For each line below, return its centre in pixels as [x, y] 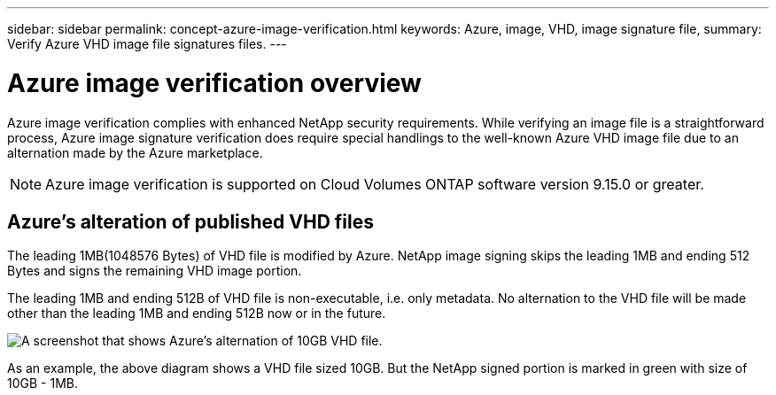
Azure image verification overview [214, 83]
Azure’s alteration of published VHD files [191, 221]
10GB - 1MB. [43, 383]
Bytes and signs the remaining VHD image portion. [155, 271]
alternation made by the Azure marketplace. [135, 152]
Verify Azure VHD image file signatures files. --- [147, 44]
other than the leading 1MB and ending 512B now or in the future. [197, 314]
